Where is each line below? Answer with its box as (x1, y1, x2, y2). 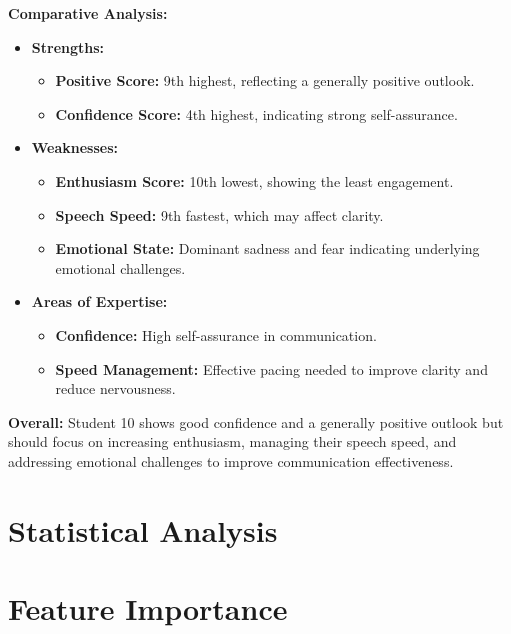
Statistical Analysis (8, 509, 278, 550)
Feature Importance (8, 588, 288, 629)
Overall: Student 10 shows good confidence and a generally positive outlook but (8, 411, 504, 432)
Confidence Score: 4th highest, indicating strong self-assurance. (55, 103, 458, 124)
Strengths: (31, 36, 105, 57)
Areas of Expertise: (31, 291, 168, 312)
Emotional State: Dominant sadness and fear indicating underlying (55, 238, 480, 259)
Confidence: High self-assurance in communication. (55, 324, 377, 345)
